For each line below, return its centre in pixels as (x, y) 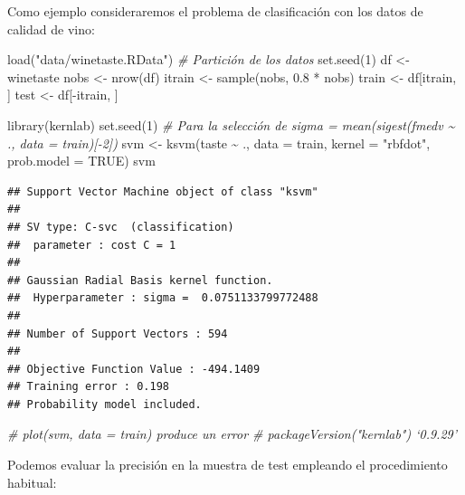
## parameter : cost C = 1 (92, 245)
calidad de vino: (51, 29)
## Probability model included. (104, 404)
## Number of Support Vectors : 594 (118, 333)
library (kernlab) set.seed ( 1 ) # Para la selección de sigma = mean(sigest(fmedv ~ (231, 124)
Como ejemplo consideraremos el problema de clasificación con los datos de (215, 11)
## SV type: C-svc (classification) (121, 227)
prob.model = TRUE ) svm (81, 161)
